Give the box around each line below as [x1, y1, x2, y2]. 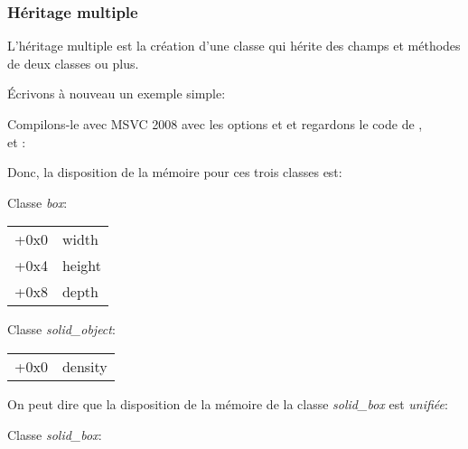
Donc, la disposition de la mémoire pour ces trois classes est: [7, 163, 342, 182]
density [61, 355, 108, 377]
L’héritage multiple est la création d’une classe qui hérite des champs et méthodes [7, 36, 461, 55]
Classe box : [7, 192, 68, 211]
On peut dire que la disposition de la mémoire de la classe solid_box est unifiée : [7, 394, 448, 413]
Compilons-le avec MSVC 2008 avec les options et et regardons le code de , [7, 115, 423, 133]
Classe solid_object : [7, 320, 116, 339]
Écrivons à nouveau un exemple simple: [7, 84, 226, 103]
